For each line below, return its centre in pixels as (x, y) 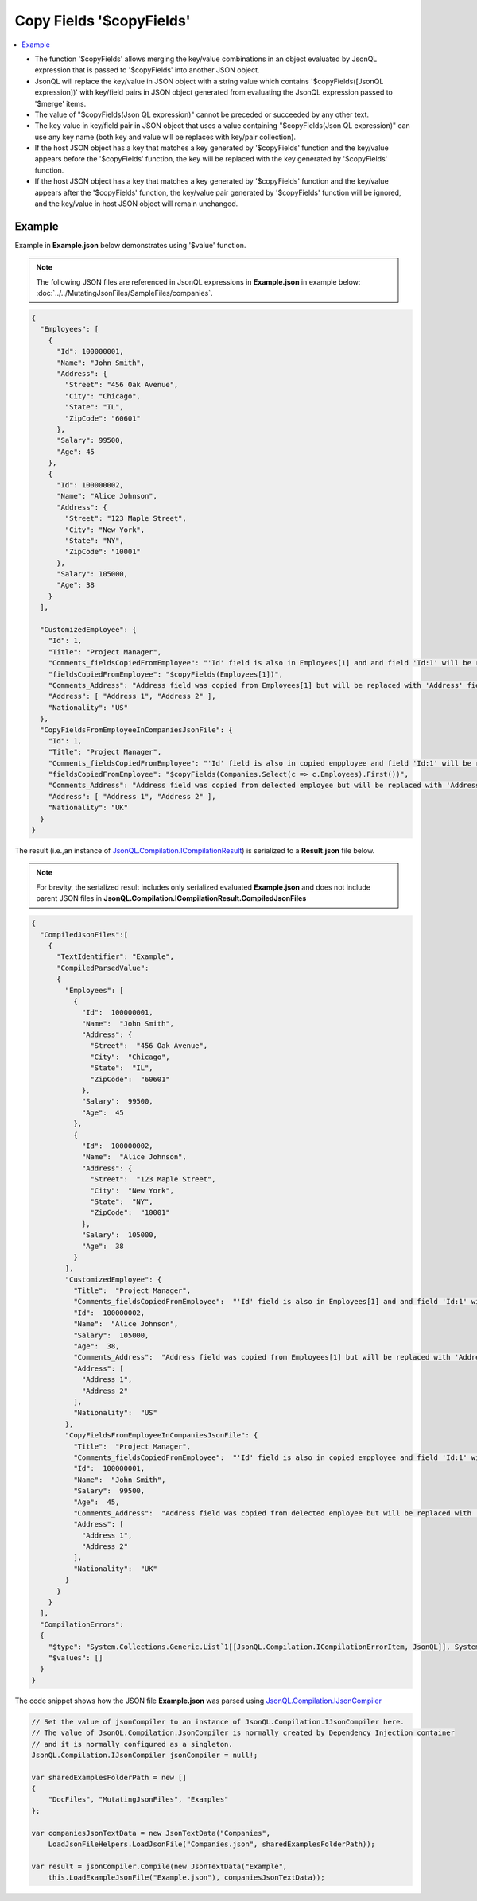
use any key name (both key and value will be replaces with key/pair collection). (165, 137)
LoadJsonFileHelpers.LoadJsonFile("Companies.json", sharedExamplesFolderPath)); (211, 1844)
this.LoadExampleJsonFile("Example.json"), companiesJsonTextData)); (186, 1878)
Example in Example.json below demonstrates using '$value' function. (130, 245)
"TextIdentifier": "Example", (116, 957)
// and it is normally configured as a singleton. (132, 1744)
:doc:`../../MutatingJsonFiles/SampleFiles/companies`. (125, 293)
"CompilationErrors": (82, 1624)
